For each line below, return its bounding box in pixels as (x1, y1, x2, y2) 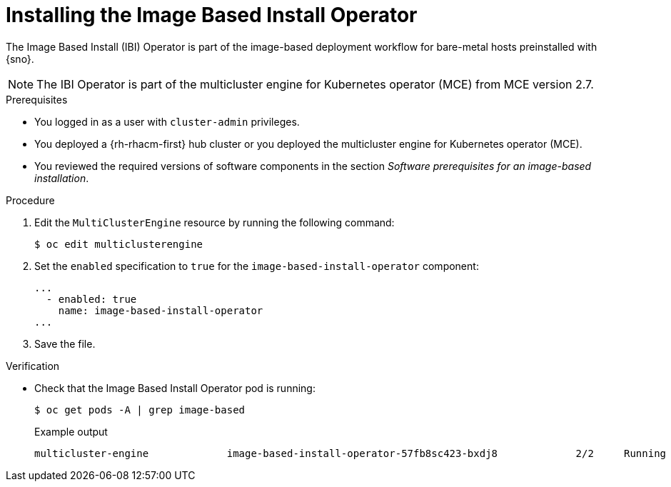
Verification (6, 359, 60, 372)
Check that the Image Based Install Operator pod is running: (34, 381, 316, 394)
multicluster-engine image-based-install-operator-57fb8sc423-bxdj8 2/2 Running (34, 447, 667, 459)
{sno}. (6, 52, 34, 65)
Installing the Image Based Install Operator (6, 3, 418, 27)
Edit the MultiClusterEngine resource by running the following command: (34, 216, 395, 229)
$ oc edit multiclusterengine (34, 238, 203, 250)
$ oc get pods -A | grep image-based (34, 403, 246, 416)
